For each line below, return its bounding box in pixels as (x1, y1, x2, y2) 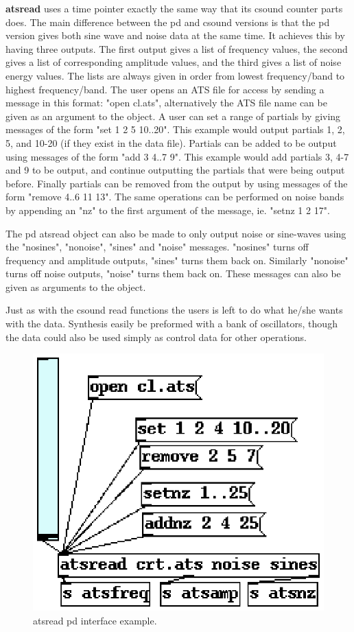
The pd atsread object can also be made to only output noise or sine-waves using (5, 226, 346, 240)
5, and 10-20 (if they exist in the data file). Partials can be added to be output (5, 135, 337, 150)
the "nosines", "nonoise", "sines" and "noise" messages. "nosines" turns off (5, 239, 309, 254)
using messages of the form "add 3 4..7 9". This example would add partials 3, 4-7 (5, 149, 349, 163)
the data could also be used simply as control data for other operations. (5, 329, 307, 344)
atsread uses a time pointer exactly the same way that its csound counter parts (5, 1, 343, 15)
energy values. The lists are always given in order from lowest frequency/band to (5, 68, 345, 82)
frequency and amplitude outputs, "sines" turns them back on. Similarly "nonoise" (5, 253, 349, 267)
